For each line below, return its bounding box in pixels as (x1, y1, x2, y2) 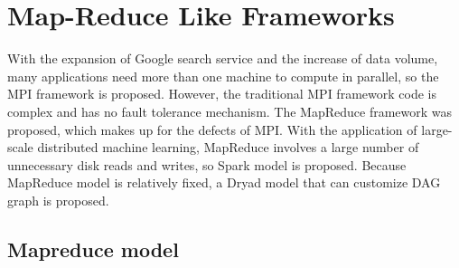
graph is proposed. (7, 190, 109, 209)
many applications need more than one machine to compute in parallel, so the (7, 66, 439, 85)
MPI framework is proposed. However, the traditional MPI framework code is (7, 84, 436, 103)
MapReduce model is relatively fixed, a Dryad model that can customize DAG (7, 173, 441, 192)
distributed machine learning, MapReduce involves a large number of (37, 138, 419, 157)
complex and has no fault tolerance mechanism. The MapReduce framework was (7, 101, 453, 120)
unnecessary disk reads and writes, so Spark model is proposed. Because (7, 155, 407, 174)
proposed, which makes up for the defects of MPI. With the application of (7, 120, 417, 139)
